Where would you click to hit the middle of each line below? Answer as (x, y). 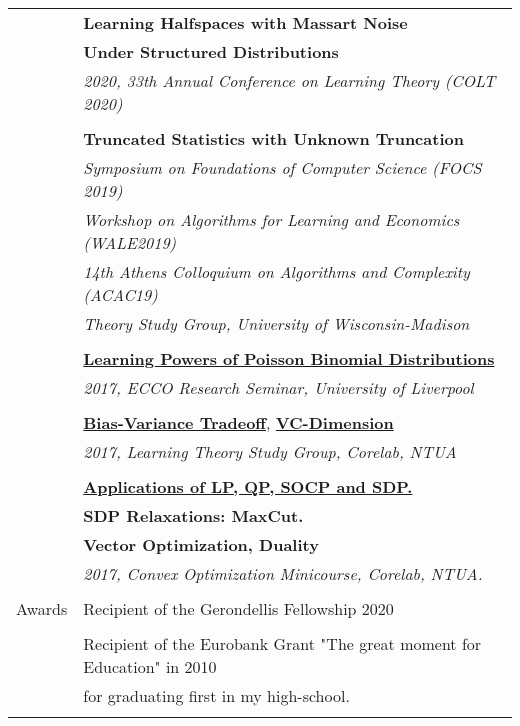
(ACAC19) (120, 294)
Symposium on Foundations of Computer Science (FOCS (282, 167)
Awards (42, 608)
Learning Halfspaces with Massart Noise (245, 22)
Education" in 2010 (150, 666)
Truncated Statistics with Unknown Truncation (273, 138)
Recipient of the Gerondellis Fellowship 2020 (238, 608)
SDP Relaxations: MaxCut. (193, 515)
